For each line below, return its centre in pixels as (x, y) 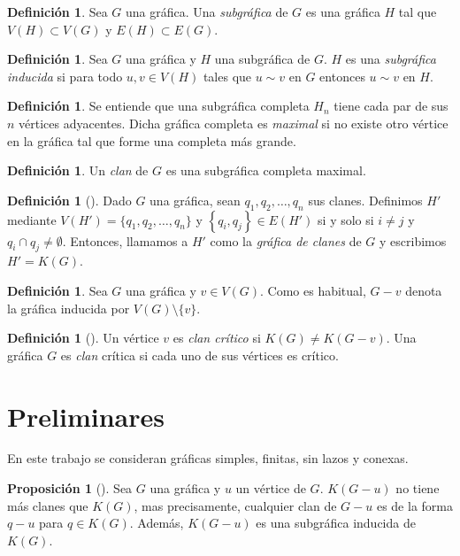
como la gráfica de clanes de (286, 240)
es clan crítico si (217, 338)
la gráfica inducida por (69, 308)
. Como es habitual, (313, 290)
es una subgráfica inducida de (336, 523)
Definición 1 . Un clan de (78, 170)
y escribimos (413, 240)
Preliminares (86, 416)
